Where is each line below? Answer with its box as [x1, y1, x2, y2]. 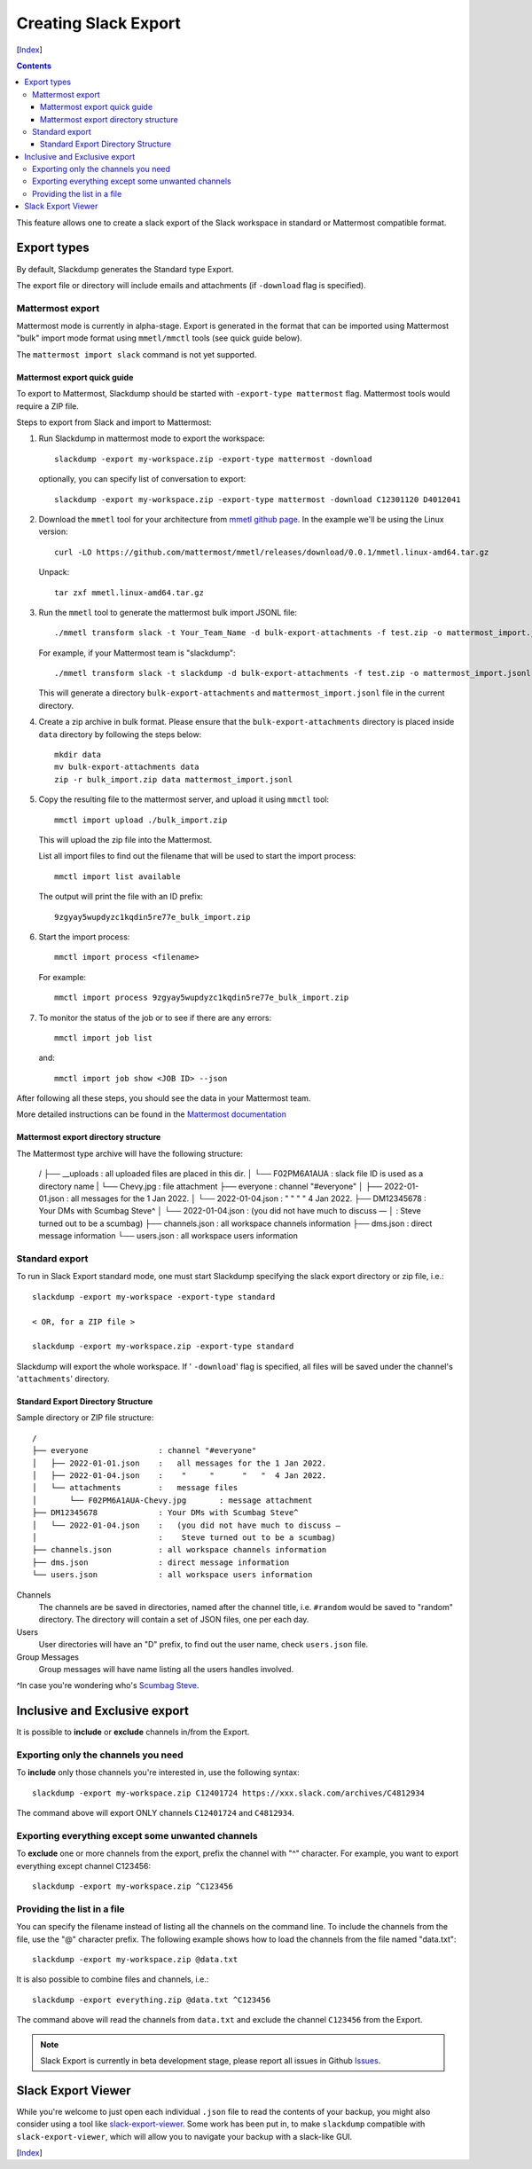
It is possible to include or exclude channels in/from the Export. [16, 1726, 250, 1738]
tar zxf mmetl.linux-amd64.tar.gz [54, 587, 204, 598]
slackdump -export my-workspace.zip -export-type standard [32, 1341, 294, 1352]
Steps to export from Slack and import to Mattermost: [16, 417, 212, 428]
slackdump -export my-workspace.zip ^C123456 [32, 1882, 234, 1891]
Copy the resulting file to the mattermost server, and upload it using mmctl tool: [38, 794, 330, 805]
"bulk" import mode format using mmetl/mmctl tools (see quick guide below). [16, 333, 303, 343]
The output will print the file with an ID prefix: [38, 892, 204, 902]
